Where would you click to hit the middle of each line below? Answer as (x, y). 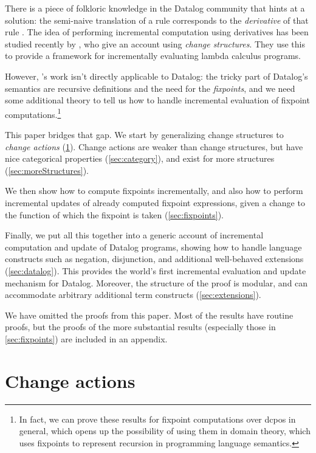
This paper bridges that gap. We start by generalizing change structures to (144, 134)
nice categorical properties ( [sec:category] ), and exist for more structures (140, 158)
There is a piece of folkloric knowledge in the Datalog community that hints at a (155, 8)
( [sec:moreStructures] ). (47, 170)
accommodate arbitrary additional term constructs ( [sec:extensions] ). (133, 295)
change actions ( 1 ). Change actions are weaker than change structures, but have (154, 146)
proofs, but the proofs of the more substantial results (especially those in (140, 327)
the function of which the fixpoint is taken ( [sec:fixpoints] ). (115, 214)
